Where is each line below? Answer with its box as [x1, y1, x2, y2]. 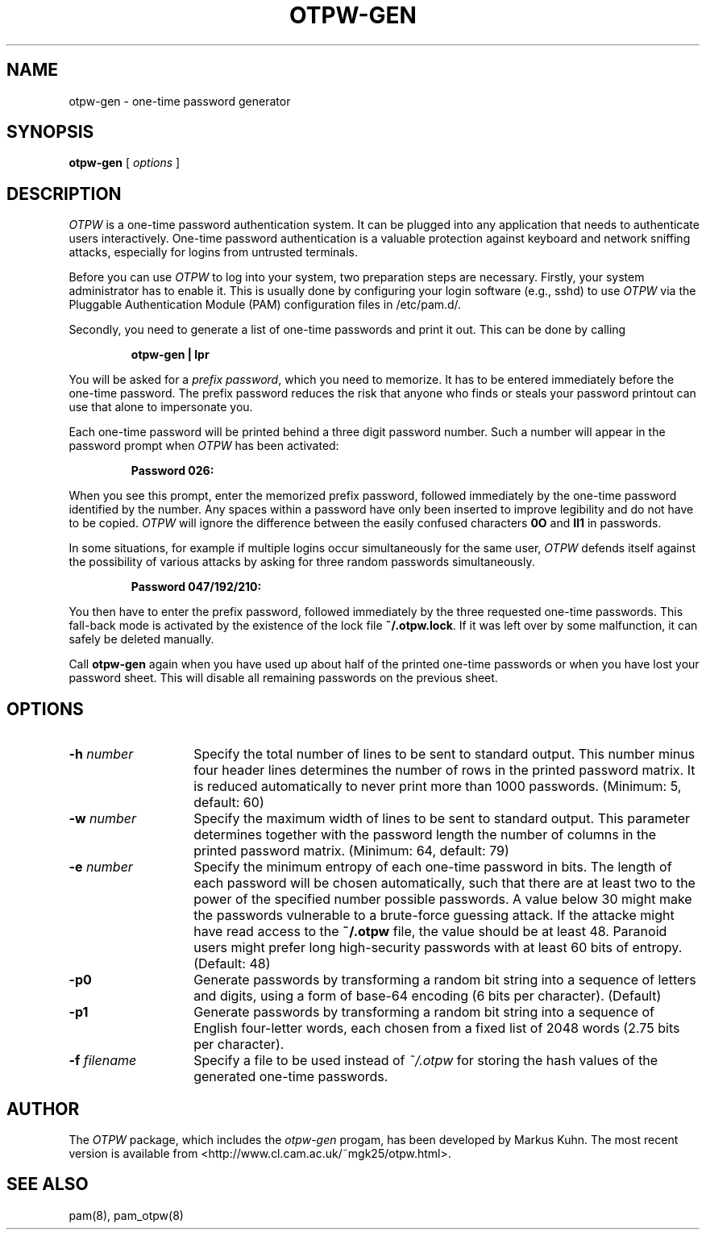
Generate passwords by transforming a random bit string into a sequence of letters [193, 972, 696, 988]
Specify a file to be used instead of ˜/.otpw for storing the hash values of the [193, 1052, 658, 1069]
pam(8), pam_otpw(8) [69, 1208, 184, 1222]
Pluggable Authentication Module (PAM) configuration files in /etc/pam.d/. [69, 298, 462, 312]
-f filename [69, 1052, 137, 1069]
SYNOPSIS [6, 122, 94, 143]
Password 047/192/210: [131, 580, 262, 594]
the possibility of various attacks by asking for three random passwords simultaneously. [69, 555, 535, 569]
